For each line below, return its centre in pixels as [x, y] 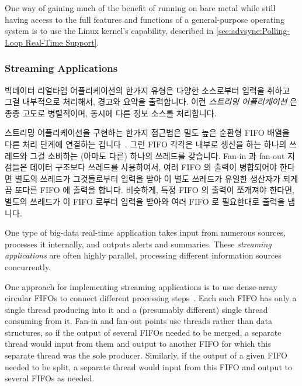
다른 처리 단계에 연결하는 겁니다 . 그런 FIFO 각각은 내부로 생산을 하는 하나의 [146, 144]
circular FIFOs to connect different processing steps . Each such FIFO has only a [151, 298]
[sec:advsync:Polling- [253, 31]
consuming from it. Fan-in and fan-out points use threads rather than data [139, 321]
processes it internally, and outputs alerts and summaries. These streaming [138, 244]
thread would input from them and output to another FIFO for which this [138, 344]
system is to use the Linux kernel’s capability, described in [109, 31]
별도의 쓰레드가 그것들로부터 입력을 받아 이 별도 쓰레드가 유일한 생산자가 [147, 178]
